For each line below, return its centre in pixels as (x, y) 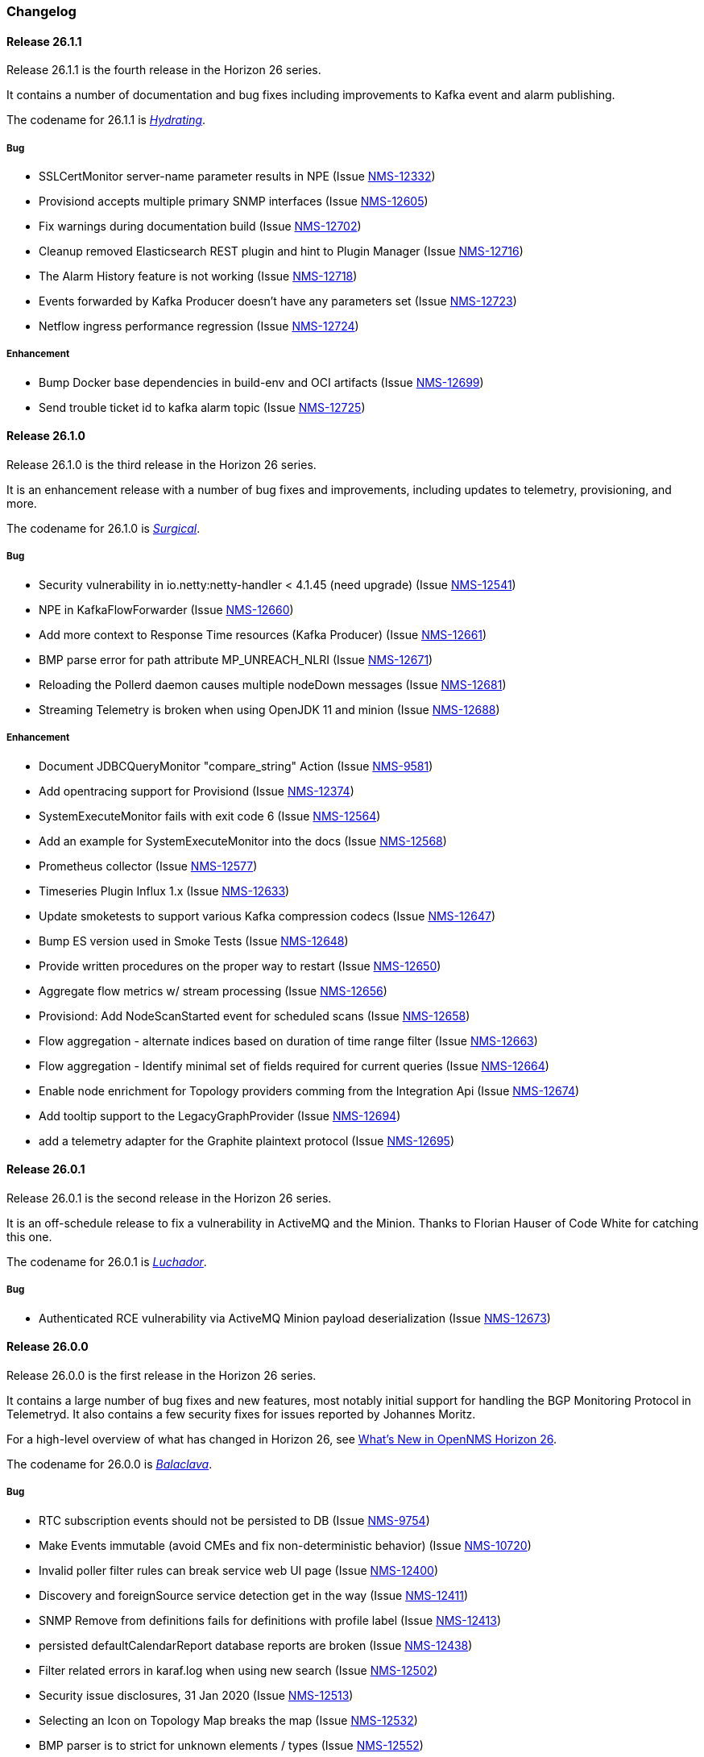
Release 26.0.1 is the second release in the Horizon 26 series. (169, 1198)
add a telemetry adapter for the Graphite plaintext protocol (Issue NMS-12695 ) (247, 1140)
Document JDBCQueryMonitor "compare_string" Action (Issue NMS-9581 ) (236, 766)
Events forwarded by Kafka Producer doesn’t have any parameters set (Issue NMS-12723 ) (278, 301)
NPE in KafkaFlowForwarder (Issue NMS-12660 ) (166, 609)
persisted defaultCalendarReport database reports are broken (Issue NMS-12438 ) (256, 1645)
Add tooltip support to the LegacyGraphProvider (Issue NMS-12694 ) (220, 1115)
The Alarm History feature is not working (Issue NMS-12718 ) (198, 276)
